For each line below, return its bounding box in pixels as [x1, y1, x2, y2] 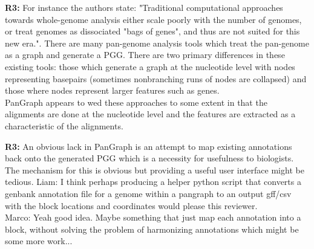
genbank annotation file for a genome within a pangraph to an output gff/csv [5, 187, 292, 199]
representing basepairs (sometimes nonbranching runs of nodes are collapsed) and [5, 72, 307, 85]
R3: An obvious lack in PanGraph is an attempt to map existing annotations [5, 140, 292, 152]
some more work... [5, 234, 73, 247]
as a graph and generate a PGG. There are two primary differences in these [5, 48, 285, 61]
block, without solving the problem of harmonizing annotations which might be [5, 222, 299, 235]
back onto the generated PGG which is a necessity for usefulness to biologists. [5, 152, 294, 164]
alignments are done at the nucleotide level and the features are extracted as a [5, 108, 296, 120]
